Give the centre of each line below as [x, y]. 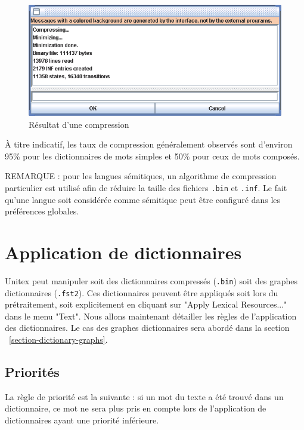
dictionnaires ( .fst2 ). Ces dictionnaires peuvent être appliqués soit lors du [142, 292]
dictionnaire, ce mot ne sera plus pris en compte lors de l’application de [136, 408]
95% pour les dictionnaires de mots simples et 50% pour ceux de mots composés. [152, 156]
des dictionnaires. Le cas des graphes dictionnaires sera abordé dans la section [147, 328]
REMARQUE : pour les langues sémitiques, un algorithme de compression [141, 176]
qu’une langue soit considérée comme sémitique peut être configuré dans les [143, 199]
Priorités [32, 371]
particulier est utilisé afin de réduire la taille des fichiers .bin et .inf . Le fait [146, 187]
